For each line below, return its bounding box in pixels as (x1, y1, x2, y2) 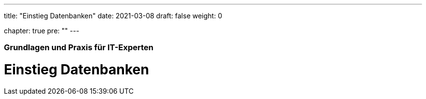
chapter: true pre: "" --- (4, 27, 79, 35)
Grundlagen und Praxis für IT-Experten (4, 42, 154, 53)
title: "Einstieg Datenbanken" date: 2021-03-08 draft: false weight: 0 (4, 12, 222, 20)
